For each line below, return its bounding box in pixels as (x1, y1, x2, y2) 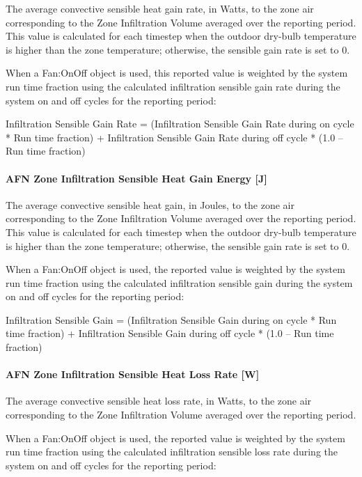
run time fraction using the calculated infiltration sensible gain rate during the (6, 79, 340, 93)
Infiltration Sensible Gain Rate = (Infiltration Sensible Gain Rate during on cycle (6, 116, 354, 131)
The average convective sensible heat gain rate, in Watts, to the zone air (6, 1, 314, 15)
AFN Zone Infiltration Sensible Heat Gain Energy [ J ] (6, 171, 267, 185)
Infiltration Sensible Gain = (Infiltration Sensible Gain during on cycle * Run (6, 312, 337, 327)
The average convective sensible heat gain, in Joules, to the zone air (6, 197, 295, 212)
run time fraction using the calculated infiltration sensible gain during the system (6, 275, 353, 290)
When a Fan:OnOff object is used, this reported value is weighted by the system (6, 65, 348, 80)
